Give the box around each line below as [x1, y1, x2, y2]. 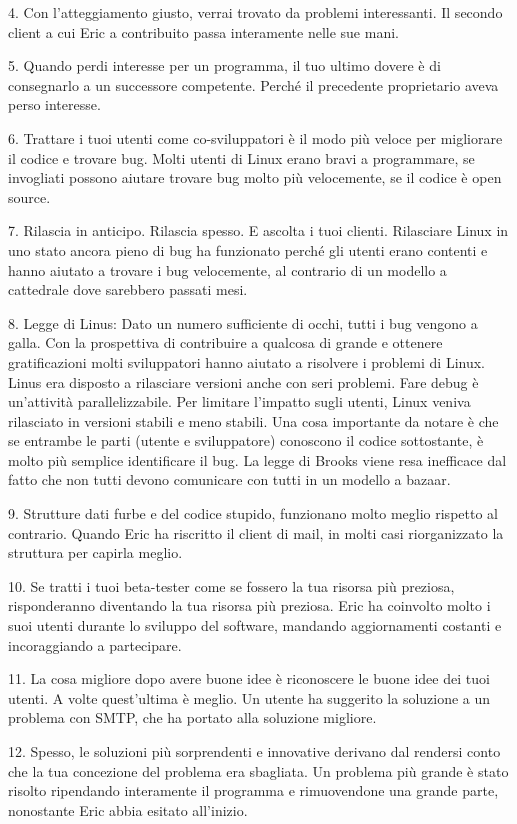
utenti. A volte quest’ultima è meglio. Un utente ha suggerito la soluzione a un [8, 687, 491, 708]
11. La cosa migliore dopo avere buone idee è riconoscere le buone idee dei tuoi [8, 668, 490, 689]
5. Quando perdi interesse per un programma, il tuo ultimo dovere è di [8, 55, 441, 76]
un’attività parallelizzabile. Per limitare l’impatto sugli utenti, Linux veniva [8, 391, 471, 412]
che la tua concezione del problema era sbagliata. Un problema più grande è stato [8, 760, 509, 781]
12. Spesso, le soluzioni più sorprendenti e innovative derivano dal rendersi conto [8, 741, 501, 761]
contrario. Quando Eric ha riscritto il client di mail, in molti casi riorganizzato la [8, 522, 504, 543]
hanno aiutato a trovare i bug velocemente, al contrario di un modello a [8, 259, 447, 280]
